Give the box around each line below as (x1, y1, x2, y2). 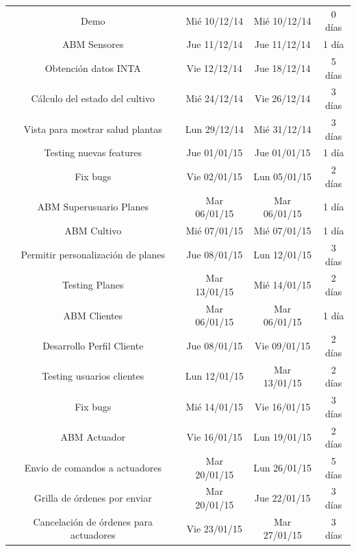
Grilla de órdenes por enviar (34, 491, 152, 505)
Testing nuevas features (44, 145, 142, 160)
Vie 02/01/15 (186, 169, 242, 183)
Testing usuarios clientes (42, 369, 144, 383)
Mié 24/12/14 (186, 91, 244, 106)
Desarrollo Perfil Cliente (42, 339, 144, 353)
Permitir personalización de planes (21, 247, 165, 261)
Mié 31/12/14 (253, 121, 311, 136)
